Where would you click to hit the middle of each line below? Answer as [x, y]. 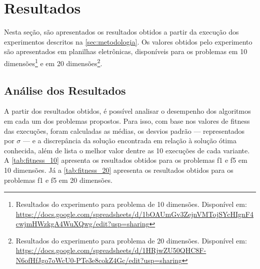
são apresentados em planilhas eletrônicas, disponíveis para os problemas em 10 [126, 51]
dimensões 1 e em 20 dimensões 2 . [53, 62]
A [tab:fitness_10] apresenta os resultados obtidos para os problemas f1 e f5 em [126, 160]
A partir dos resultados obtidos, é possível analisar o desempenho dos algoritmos [127, 111]
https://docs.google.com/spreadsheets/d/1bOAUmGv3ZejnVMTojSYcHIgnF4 [134, 214]
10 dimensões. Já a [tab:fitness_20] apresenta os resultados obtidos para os [119, 170]
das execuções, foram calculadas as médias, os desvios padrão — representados [124, 130]
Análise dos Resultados [65, 90]
